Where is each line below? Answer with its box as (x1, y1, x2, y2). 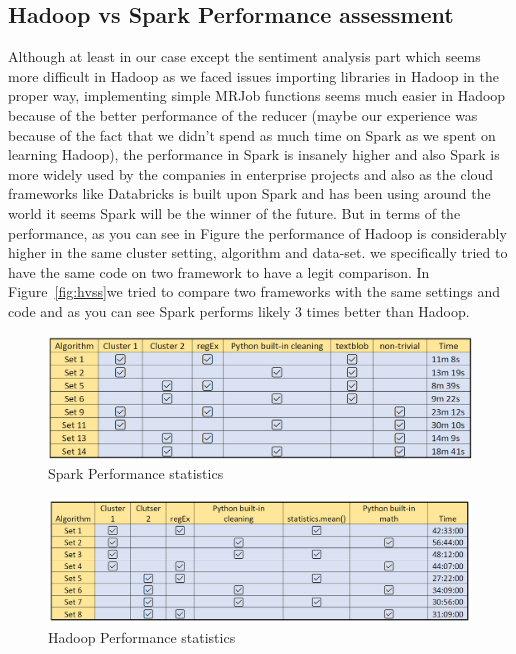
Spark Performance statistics (48, 462, 224, 483)
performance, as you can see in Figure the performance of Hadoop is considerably (8, 222, 507, 243)
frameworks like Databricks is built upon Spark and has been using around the (8, 183, 491, 204)
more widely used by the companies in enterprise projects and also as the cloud (8, 163, 494, 184)
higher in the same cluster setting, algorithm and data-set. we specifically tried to (8, 242, 508, 263)
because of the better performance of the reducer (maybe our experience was (8, 104, 478, 125)
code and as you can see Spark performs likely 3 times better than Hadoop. (8, 300, 470, 321)
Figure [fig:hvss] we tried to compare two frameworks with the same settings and (8, 281, 500, 302)
